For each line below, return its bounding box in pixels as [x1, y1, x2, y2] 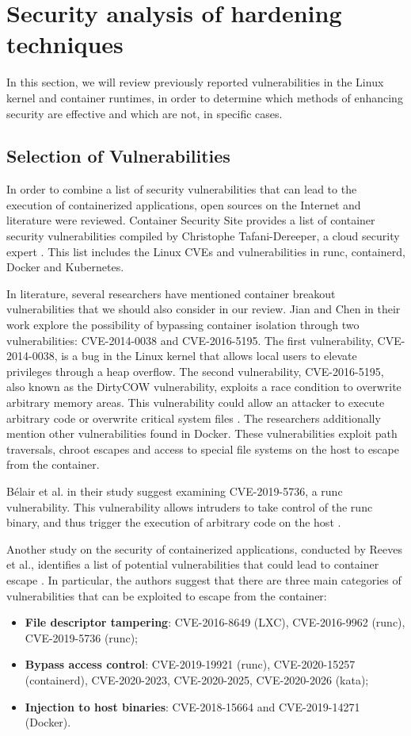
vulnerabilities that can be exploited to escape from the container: [6, 587, 327, 604]
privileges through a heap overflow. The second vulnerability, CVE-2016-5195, [6, 362, 384, 379]
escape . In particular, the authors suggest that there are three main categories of [6, 571, 401, 588]
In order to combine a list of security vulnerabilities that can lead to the [6, 181, 357, 197]
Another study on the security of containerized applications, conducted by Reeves [6, 540, 402, 557]
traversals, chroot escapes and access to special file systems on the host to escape [6, 440, 399, 457]
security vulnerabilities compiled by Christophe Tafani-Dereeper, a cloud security [6, 228, 400, 244]
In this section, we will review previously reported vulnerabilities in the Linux [6, 74, 384, 90]
